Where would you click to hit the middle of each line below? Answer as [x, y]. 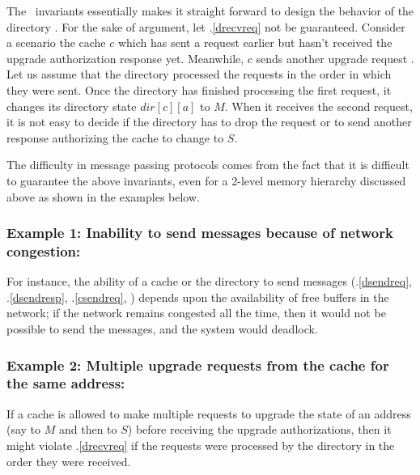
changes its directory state [72, 106]
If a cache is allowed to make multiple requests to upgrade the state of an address [209, 413]
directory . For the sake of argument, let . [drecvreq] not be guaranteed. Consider [206, 26]
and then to [88, 429]
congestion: [44, 250]
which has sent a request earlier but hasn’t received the [255, 42]
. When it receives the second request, [318, 106]
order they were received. [69, 461]
